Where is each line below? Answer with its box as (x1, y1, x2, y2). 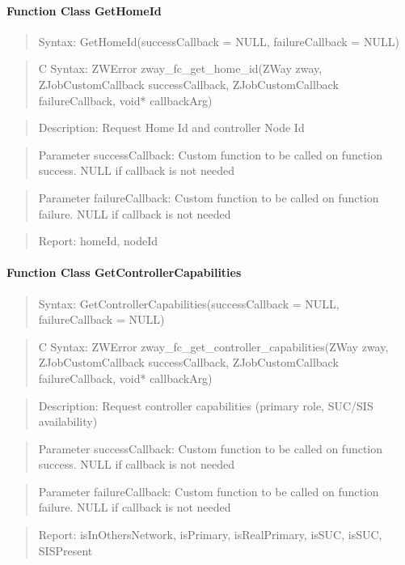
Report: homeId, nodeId (38, 232, 158, 249)
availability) (38, 413, 98, 430)
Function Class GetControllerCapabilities (6, 264, 242, 281)
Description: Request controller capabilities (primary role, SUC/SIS (38, 397, 373, 414)
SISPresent (38, 542, 93, 559)
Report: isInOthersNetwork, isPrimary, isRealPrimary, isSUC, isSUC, (38, 526, 382, 543)
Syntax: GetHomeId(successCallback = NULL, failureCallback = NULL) (38, 32, 399, 49)
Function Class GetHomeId (6, 2, 162, 19)
